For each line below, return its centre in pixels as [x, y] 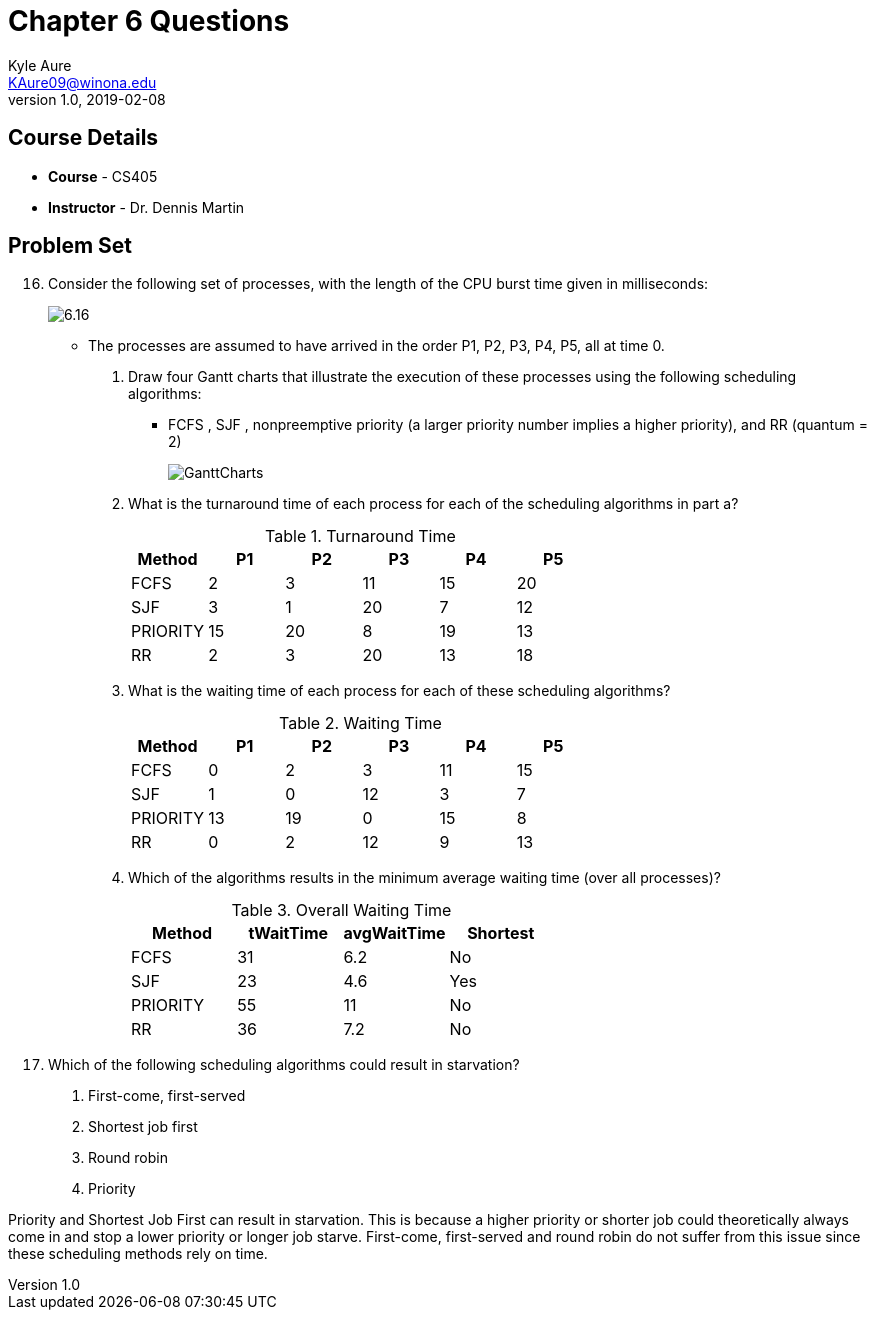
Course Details [83, 138]
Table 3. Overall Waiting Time [341, 910]
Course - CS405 [103, 176]
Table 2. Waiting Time [360, 723]
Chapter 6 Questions [149, 21]
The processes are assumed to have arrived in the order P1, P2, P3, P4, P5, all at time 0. [376, 346]
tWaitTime [288, 933]
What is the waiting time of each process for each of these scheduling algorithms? [399, 691]
